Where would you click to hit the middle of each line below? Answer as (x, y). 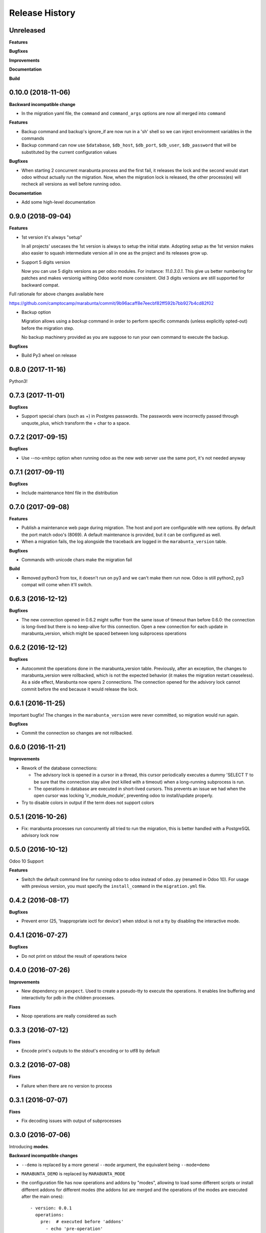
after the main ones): (43, 1197)
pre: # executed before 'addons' (82, 1222)
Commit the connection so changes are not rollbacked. (77, 733)
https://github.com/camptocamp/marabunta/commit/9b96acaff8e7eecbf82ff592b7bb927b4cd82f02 (112, 303)
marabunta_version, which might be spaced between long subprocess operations (104, 633)
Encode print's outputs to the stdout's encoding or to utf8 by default (91, 1051)
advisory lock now (40, 835)
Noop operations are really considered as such (69, 1016)
